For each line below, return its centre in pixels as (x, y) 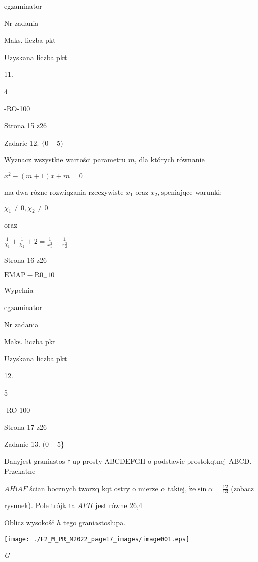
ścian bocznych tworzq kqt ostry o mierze (94, 488)
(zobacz (243, 488)
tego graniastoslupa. (94, 522)
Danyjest (18, 461)
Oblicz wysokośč (29, 522)
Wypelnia (19, 290)
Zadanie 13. (22, 444)
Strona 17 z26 (26, 427)
